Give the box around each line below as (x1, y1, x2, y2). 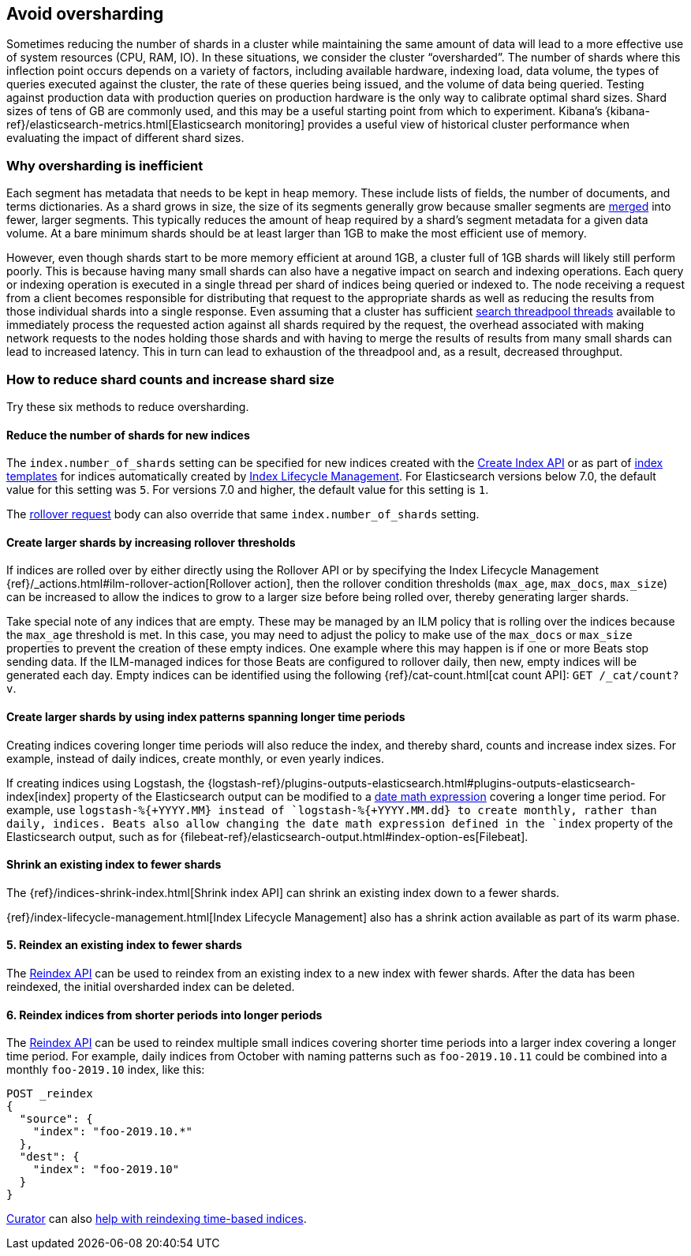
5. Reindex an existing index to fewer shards (6, 938, 242, 952)
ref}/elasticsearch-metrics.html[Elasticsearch (6, 118, 242, 132)
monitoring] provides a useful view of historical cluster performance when (245, 118, 629, 132)
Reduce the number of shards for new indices (6, 428, 250, 442)
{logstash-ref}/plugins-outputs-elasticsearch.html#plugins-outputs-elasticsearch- (207, 776, 636, 790)
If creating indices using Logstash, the (6, 776, 205, 790)
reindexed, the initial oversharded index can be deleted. (6, 980, 295, 994)
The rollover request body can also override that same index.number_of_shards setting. (6, 507, 480, 521)
